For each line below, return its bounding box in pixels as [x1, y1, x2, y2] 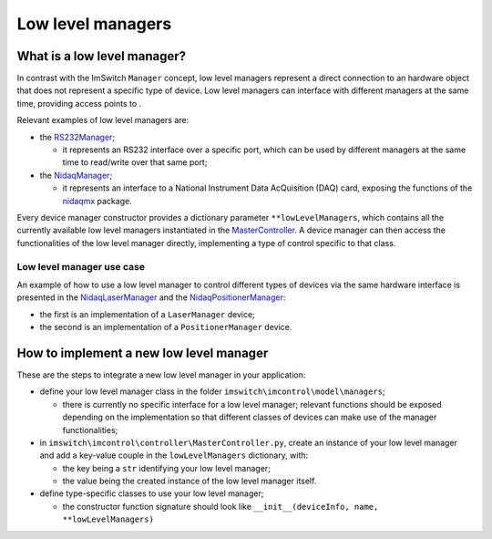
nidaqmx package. [62, 195, 132, 206]
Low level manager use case [16, 260, 146, 273]
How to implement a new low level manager [16, 345, 269, 360]
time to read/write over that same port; [62, 157, 208, 168]
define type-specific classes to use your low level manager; [39, 488, 264, 499]
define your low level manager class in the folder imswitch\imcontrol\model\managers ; [39, 386, 386, 397]
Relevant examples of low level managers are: [16, 115, 190, 126]
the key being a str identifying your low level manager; [62, 462, 271, 473]
